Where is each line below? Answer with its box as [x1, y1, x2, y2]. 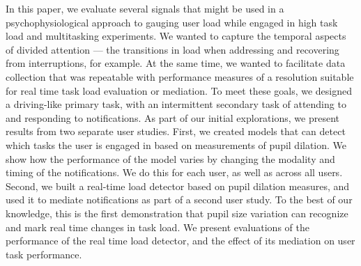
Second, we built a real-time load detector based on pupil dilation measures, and [6, 178, 350, 193]
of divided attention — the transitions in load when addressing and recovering [6, 42, 339, 56]
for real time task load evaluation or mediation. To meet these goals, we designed [6, 83, 352, 97]
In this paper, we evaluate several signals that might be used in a [6, 1, 284, 15]
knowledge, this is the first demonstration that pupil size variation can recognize [6, 205, 348, 220]
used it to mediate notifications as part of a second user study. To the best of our [6, 192, 353, 207]
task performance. [6, 247, 82, 261]
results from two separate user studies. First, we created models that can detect [6, 124, 346, 139]
